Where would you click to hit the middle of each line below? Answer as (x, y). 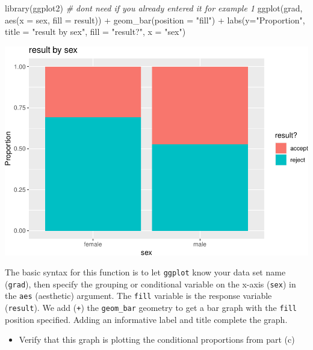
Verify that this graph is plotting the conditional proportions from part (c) (157, 339)
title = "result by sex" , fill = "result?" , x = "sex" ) (95, 32)
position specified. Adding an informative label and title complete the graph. (146, 319)
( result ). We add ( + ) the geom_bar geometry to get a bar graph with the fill (151, 308)
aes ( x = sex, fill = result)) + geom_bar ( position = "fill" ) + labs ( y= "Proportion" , (155, 20)
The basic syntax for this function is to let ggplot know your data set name (145, 272)
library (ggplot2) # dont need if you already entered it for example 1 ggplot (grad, (154, 8)
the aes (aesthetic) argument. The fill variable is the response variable (138, 296)
